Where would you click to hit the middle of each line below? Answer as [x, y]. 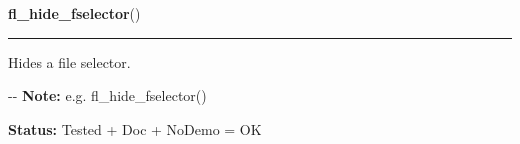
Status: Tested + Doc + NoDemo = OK [135, 128]
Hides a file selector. [69, 61]
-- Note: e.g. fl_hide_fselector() [107, 95]
